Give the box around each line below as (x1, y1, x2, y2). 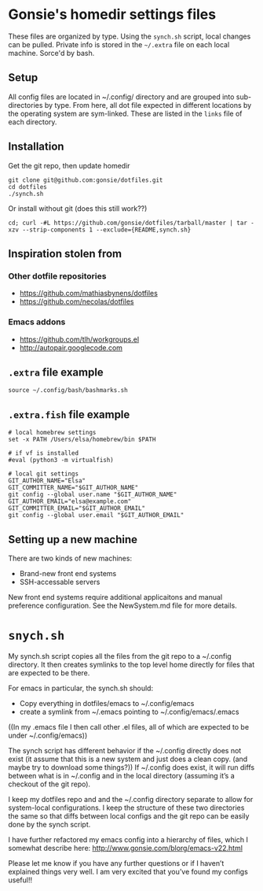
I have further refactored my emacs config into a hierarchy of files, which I (8, 834, 249, 844)
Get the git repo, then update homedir (8, 161, 131, 170)
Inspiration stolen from (8, 246, 122, 261)
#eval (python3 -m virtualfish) (8, 457, 114, 464)
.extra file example (8, 365, 104, 379)
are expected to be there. (8, 667, 90, 678)
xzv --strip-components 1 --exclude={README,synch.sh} (8, 226, 192, 234)
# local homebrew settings (8, 429, 97, 437)
